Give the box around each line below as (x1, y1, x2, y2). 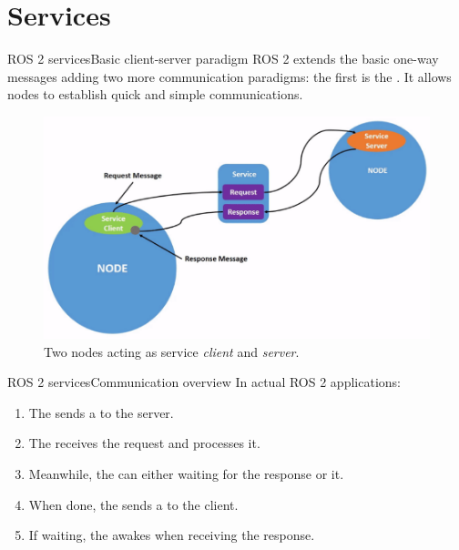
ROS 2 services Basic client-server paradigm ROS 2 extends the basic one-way (7, 49, 439, 68)
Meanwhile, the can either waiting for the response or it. (28, 464, 344, 484)
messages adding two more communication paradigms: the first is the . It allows (7, 66, 452, 86)
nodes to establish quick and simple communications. (7, 85, 303, 104)
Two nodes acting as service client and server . (44, 341, 300, 361)
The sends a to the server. (28, 402, 174, 422)
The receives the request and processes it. (28, 433, 260, 453)
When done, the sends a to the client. (28, 494, 239, 514)
